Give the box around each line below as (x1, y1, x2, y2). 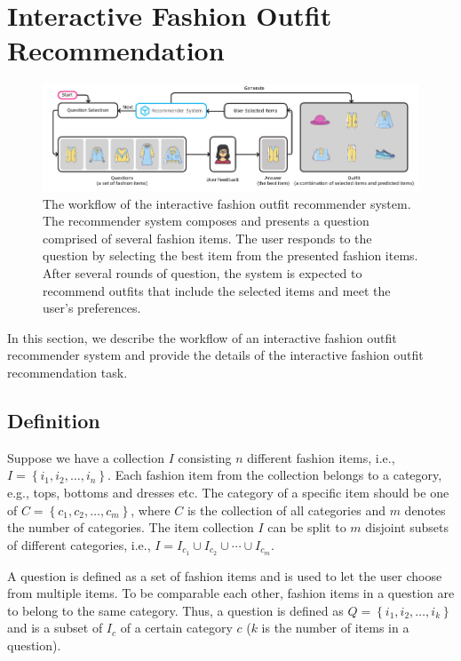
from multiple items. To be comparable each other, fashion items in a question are (7, 584, 455, 602)
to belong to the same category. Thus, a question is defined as (7, 601, 344, 619)
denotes (404, 500, 446, 519)
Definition (7, 406, 100, 434)
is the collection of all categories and (187, 500, 385, 519)
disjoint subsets (365, 518, 449, 537)
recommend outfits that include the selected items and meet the (43, 281, 391, 299)
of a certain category (120, 618, 233, 637)
